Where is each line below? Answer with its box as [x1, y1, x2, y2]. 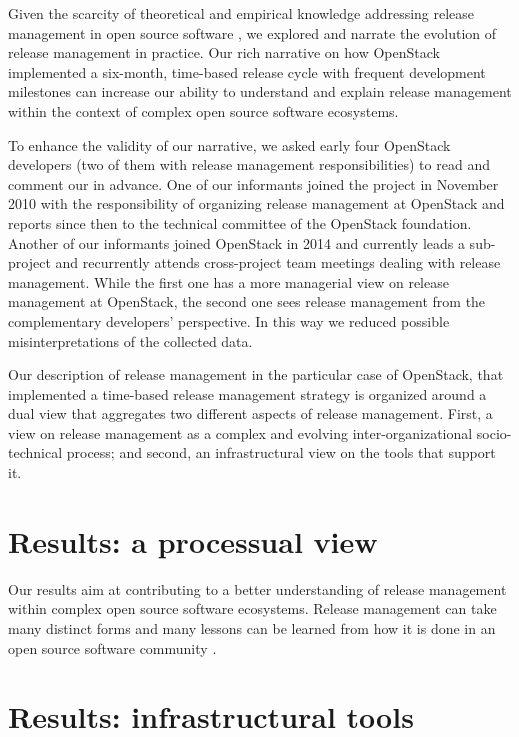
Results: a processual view [8, 520, 378, 561]
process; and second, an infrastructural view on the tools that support [66, 442, 496, 463]
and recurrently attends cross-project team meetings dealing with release [55, 252, 501, 273]
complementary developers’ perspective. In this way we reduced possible [8, 310, 450, 331]
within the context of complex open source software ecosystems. [8, 100, 399, 121]
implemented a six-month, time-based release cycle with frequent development [8, 61, 486, 82]
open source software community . [8, 637, 217, 658]
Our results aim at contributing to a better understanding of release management [8, 578, 507, 599]
